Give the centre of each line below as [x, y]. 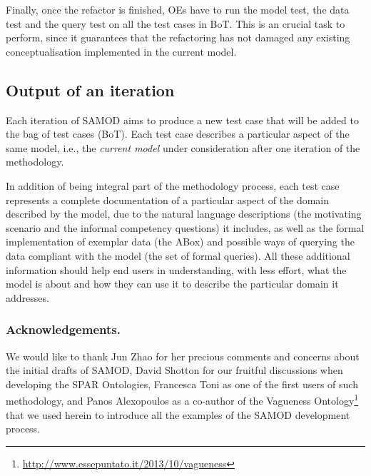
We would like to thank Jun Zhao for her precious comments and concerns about [183, 356]
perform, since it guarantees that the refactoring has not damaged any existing [178, 37]
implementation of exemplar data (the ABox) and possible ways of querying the [180, 242]
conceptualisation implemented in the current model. [121, 51]
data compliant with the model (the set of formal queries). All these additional [178, 255]
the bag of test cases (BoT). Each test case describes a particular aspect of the [178, 134]
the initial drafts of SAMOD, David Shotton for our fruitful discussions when [174, 370]
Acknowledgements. [63, 329]
